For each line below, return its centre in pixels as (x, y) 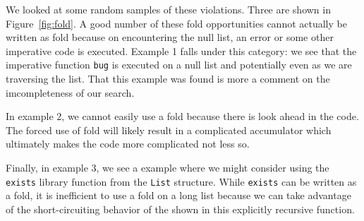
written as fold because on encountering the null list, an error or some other (170, 37)
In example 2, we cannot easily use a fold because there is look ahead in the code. (182, 116)
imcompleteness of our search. (70, 92)
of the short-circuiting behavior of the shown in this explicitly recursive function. (180, 209)
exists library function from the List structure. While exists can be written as (181, 181)
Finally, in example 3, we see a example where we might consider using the (168, 167)
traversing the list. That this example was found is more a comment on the (168, 79)
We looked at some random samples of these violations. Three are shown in (168, 9)
